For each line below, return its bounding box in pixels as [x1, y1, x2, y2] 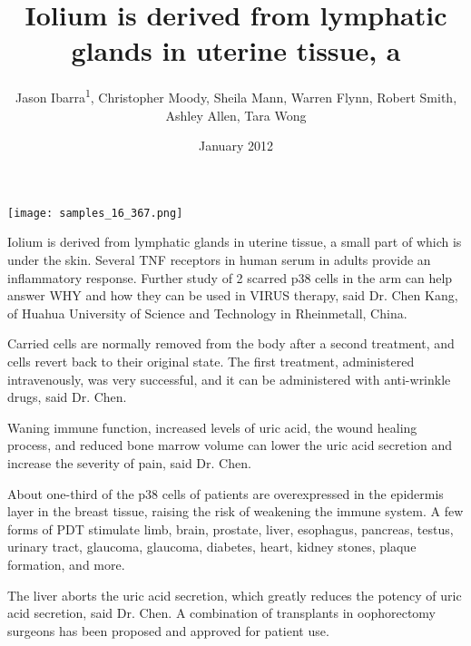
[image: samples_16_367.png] [7, 206, 183, 220]
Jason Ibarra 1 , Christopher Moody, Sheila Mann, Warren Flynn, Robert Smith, [15, 85, 457, 106]
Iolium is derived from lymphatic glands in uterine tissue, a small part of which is [7, 232, 462, 251]
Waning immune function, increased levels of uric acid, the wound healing [7, 417, 417, 436]
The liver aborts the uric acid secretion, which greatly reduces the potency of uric [7, 585, 462, 604]
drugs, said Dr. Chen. [7, 387, 127, 406]
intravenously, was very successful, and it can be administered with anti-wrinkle [7, 369, 451, 388]
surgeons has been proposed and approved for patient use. [7, 621, 329, 640]
